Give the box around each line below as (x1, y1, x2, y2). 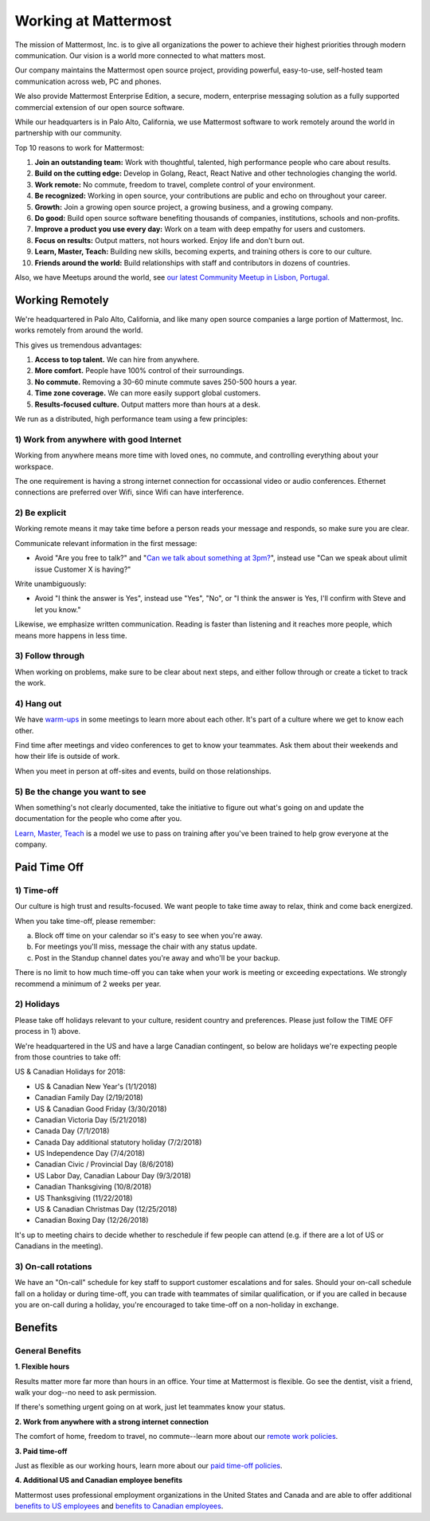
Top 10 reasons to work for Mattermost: (14, 143, 145, 152)
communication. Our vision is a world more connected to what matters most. (14, 50, 266, 60)
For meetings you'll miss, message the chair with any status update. (34, 941, 258, 952)
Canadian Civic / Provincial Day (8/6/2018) (34, 1160, 174, 1169)
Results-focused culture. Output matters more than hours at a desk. (34, 399, 260, 409)
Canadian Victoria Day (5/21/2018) (34, 1114, 147, 1124)
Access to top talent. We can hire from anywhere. (34, 355, 200, 364)
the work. (14, 678, 46, 688)
